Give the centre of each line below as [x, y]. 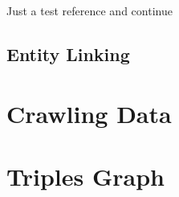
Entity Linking [68, 53]
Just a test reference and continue [89, 10]
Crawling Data [89, 113]
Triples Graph [85, 176]
